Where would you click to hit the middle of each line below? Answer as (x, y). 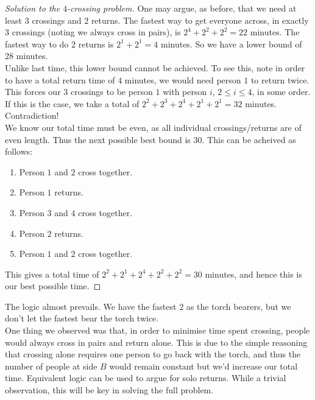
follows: (19, 151)
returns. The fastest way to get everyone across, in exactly (200, 20)
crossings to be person (111, 92)
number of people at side (51, 366)
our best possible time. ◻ (53, 286)
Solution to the (33, 8)
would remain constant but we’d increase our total (204, 366)
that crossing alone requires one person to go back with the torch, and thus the (153, 354)
